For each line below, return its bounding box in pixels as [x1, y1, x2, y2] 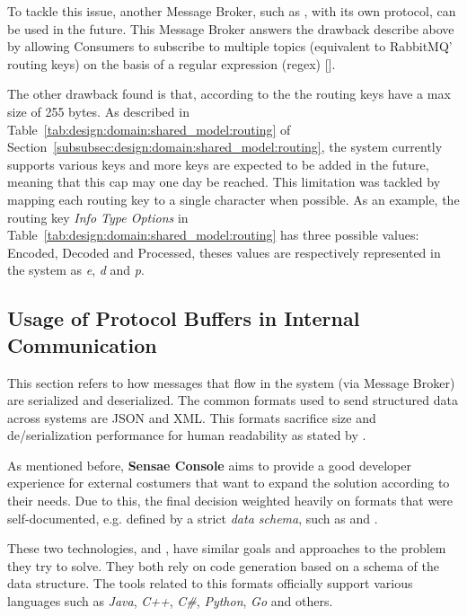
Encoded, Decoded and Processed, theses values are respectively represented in [7, 242, 441, 261]
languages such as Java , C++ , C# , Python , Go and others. [7, 592, 333, 611]
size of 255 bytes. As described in [7, 101, 189, 120]
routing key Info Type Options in [7, 207, 189, 226]
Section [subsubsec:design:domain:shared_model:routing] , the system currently [7, 137, 443, 156]
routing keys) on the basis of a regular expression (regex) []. [7, 54, 336, 73]
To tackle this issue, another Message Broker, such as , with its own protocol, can [7, 2, 456, 20]
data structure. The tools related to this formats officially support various [7, 574, 413, 593]
